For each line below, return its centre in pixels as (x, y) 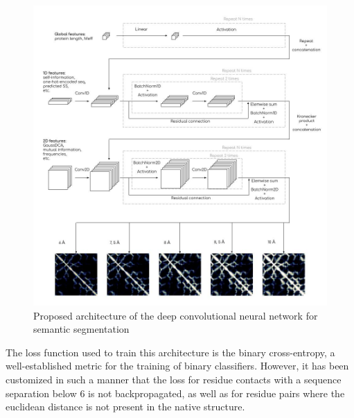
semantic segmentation (81, 329)
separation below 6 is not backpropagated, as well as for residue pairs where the (175, 393)
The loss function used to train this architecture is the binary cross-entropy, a (170, 352)
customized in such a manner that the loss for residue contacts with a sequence (174, 379)
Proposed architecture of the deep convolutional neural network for (176, 315)
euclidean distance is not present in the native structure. (125, 407)
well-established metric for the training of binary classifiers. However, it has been (177, 366)
